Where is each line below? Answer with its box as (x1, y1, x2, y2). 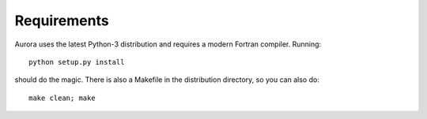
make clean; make (28, 93, 96, 102)
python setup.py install (28, 58, 125, 66)
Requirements (14, 12, 110, 29)
